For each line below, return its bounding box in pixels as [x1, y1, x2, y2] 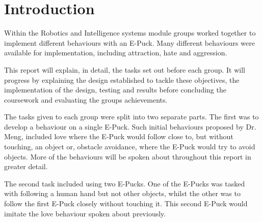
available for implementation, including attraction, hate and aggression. [4, 47, 227, 58]
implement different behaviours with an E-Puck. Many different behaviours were [4, 37, 255, 48]
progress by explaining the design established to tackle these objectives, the [4, 74, 240, 85]
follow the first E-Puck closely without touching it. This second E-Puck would [4, 198, 248, 209]
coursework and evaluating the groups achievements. [4, 94, 168, 105]
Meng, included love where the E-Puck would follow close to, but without [4, 131, 233, 142]
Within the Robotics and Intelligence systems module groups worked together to [4, 27, 256, 38]
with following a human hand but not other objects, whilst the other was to [4, 188, 241, 199]
